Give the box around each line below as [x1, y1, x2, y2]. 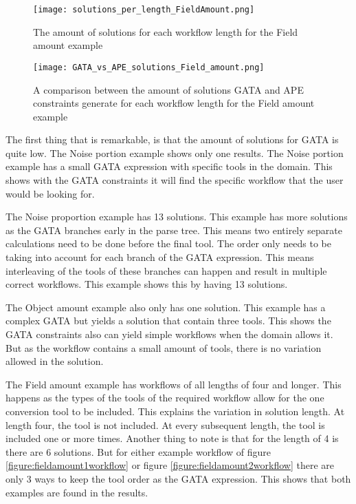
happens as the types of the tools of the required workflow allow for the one [5, 390, 324, 405]
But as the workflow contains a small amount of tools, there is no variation [5, 340, 322, 355]
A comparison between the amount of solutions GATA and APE [33, 82, 304, 96]
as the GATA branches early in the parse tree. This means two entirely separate [5, 222, 342, 237]
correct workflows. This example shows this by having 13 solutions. [5, 277, 288, 291]
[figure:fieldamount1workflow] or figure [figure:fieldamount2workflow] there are [5, 458, 334, 472]
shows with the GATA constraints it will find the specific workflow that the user [5, 173, 344, 187]
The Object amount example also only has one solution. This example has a [5, 300, 326, 314]
